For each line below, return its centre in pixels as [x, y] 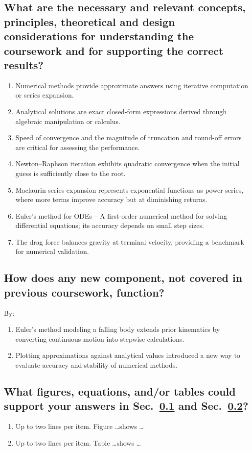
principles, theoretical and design [90, 21]
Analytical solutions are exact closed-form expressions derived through [121, 111]
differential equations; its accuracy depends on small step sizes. [110, 225]
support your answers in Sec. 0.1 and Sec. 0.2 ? [126, 406]
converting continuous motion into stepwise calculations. [100, 338]
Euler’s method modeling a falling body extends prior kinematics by [118, 329]
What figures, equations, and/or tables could [120, 391]
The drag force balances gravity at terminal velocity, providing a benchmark [130, 241]
